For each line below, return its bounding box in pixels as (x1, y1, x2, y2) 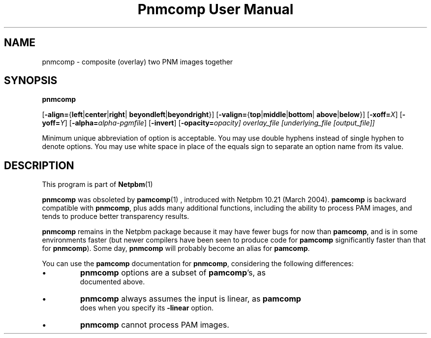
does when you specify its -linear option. (80, 304, 214, 312)
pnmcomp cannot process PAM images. (80, 320, 229, 330)
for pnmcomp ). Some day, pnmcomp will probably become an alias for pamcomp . (42, 244, 310, 253)
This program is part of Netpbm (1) (42, 180, 153, 189)
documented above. (80, 277, 145, 286)
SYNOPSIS (4, 74, 58, 87)
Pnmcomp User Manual (137, 1, 294, 18)
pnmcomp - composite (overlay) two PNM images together (42, 57, 233, 66)
